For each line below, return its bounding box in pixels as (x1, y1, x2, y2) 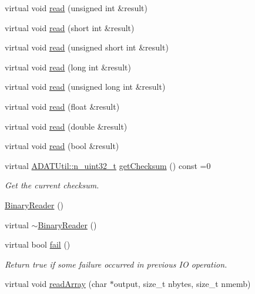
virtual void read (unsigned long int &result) (5, 80, 166, 93)
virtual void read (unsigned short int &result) (5, 41, 169, 53)
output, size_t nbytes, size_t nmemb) (113, 278, 251, 290)
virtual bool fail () (5, 238, 71, 251)
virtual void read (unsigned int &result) (5, 2, 148, 13)
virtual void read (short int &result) (5, 21, 135, 33)
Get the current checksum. (5, 179, 99, 191)
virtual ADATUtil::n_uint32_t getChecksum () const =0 (5, 159, 211, 171)
